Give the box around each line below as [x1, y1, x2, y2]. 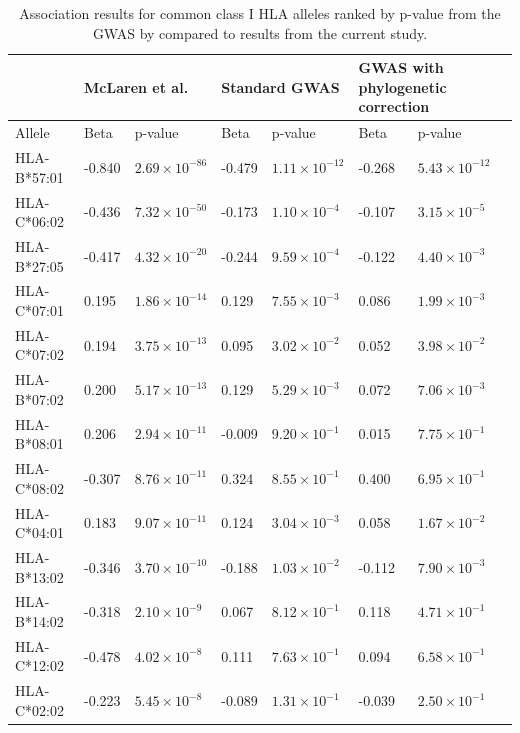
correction [358, 96, 430, 117]
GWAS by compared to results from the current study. [92, 22, 428, 43]
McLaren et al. [84, 76, 189, 97]
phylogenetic [358, 76, 447, 97]
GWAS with [358, 57, 444, 78]
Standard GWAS [221, 76, 340, 97]
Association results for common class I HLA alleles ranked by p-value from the [19, 3, 501, 23]
